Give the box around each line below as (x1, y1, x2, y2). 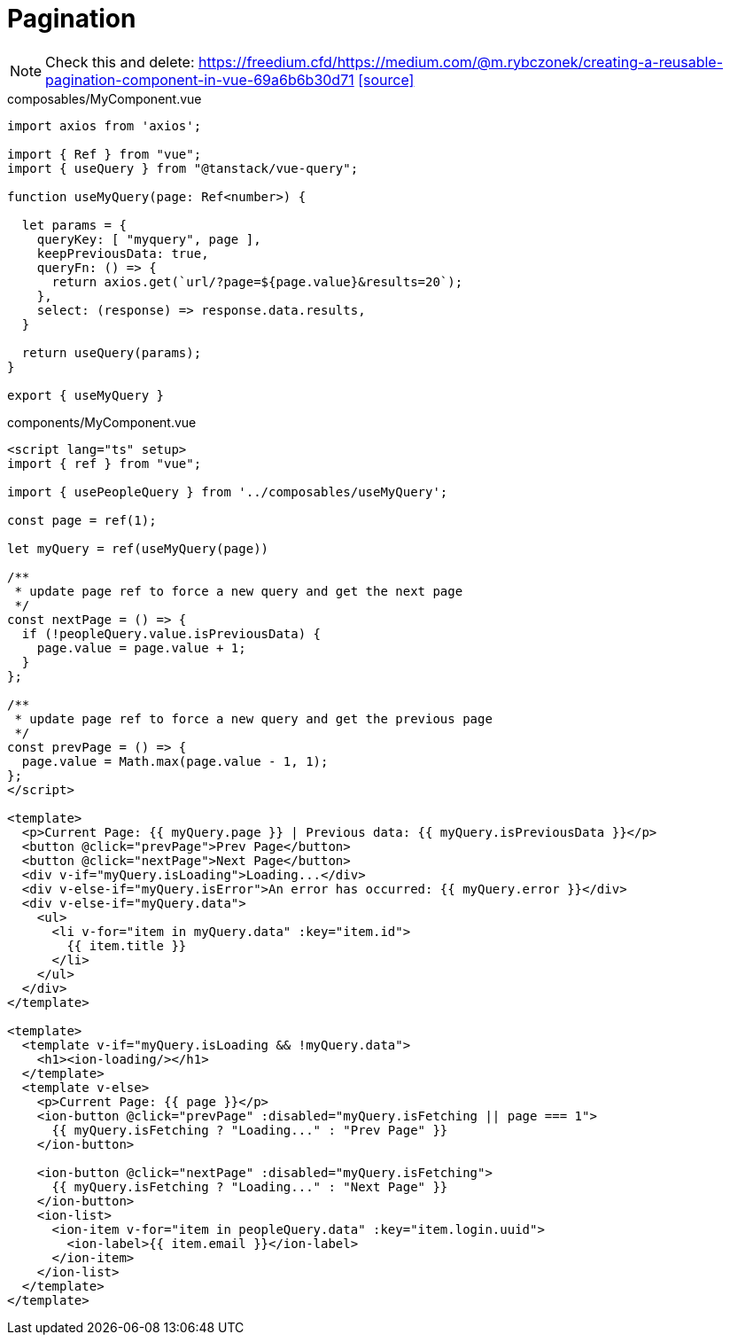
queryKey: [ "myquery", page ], (36, 231, 261, 246)
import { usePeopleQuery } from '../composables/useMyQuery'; (7, 484, 448, 499)
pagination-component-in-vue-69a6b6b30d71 (45, 70, 354, 89)
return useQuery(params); (21, 345, 202, 360)
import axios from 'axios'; (7, 118, 202, 133)
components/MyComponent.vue (7, 414, 197, 430)
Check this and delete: (45, 52, 195, 71)
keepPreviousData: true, (36, 246, 209, 261)
